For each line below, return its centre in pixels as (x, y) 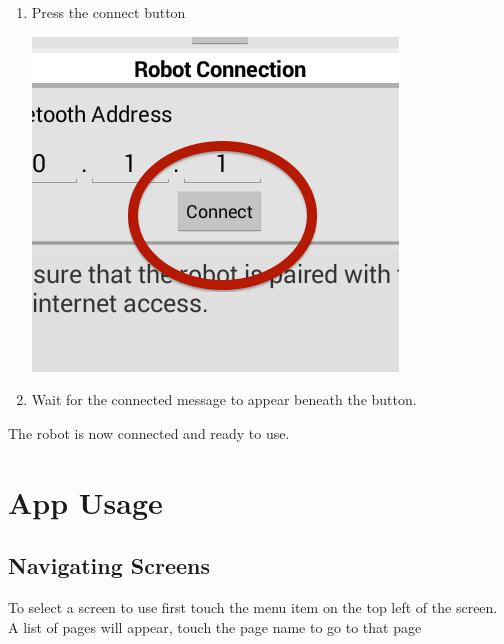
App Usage (85, 501)
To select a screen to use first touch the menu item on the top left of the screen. (253, 606)
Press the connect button (108, 12)
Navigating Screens (109, 565)
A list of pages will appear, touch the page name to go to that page (215, 626)
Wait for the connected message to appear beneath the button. (224, 399)
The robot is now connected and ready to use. (149, 432)
